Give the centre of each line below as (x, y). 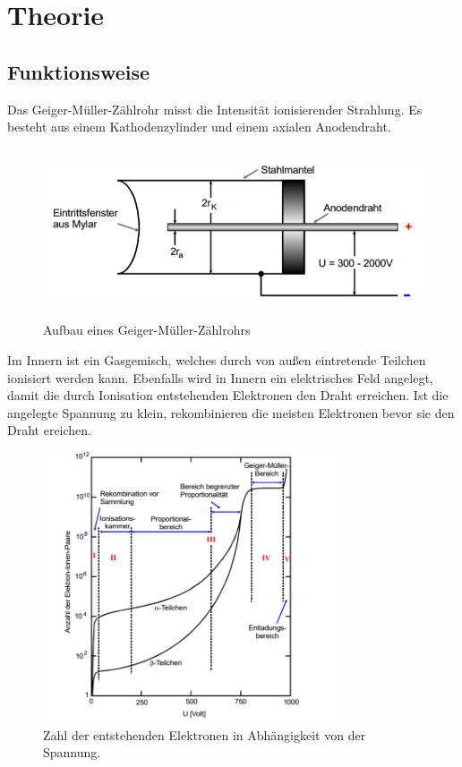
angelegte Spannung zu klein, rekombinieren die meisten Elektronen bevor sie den (231, 412)
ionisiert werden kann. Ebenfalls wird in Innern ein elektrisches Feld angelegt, (220, 377)
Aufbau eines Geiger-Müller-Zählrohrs (147, 330)
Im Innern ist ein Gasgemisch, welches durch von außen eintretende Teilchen (217, 359)
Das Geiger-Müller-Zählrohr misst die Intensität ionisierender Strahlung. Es (215, 109)
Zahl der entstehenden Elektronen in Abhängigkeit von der (205, 734)
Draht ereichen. (49, 430)
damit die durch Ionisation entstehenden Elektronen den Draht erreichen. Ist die (228, 395)
